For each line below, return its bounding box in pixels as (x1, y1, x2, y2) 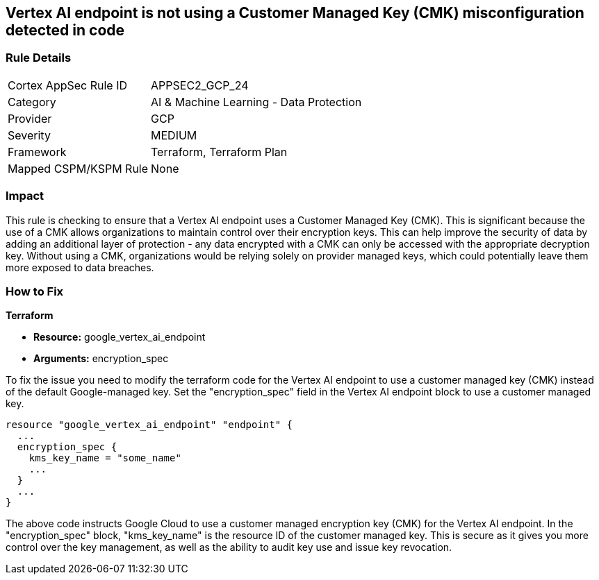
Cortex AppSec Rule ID (8, 78, 128, 92)
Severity (8, 128, 51, 142)
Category (8, 94, 56, 109)
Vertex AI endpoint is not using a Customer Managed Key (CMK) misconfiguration (6, 4, 584, 22)
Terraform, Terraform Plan (151, 144, 288, 159)
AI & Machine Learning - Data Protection (151, 94, 362, 109)
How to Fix (6, 284, 64, 298)
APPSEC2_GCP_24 (151, 78, 249, 92)
